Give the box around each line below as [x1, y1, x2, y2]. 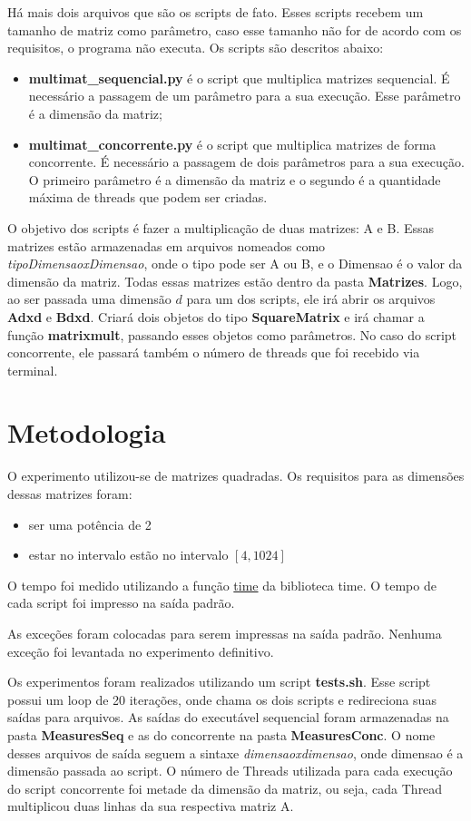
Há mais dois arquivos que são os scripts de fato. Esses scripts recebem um [7, 3, 424, 21]
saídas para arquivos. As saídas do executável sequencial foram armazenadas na [7, 708, 449, 727]
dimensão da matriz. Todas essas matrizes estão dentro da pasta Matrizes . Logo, [7, 271, 463, 290]
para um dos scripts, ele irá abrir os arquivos [186, 289, 436, 308]
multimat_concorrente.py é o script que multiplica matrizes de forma [28, 134, 437, 153]
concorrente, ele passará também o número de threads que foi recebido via [7, 343, 420, 362]
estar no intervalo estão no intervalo [28, 545, 229, 564]
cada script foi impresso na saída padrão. [7, 593, 235, 612]
